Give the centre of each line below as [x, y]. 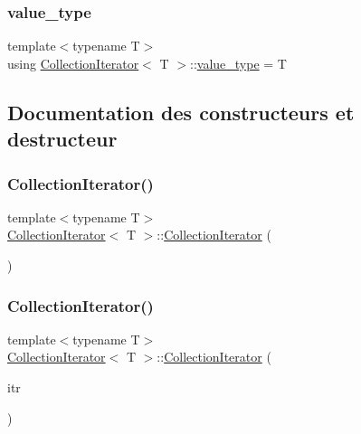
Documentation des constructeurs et [181, 112]
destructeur [62, 139]
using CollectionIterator [73, 63]
